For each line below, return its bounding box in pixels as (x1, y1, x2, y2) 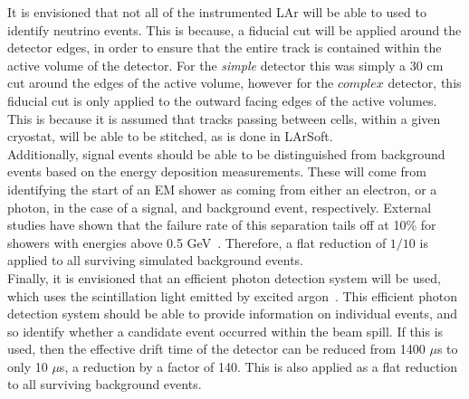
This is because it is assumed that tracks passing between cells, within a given (7, 109, 441, 128)
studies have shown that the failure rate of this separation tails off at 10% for (7, 215, 436, 234)
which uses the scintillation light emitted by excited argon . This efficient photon (7, 286, 457, 305)
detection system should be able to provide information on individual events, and (7, 304, 458, 323)
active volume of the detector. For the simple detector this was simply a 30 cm (7, 55, 444, 74)
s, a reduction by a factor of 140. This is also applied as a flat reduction (59, 356, 458, 375)
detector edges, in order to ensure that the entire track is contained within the (7, 38, 442, 57)
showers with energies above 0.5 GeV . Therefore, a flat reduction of (7, 233, 387, 252)
